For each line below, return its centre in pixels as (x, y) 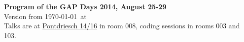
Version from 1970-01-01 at (45, 16)
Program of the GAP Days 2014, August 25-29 (85, 6)
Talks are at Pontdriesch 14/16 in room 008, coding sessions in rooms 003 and (122, 26)
